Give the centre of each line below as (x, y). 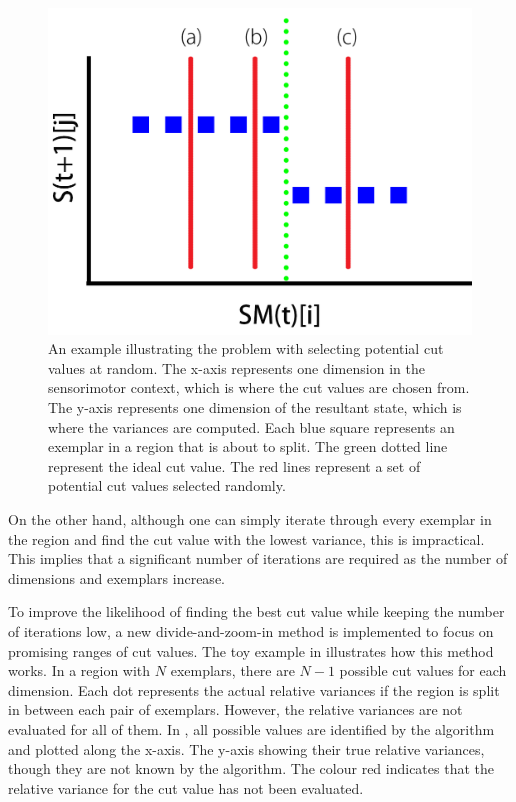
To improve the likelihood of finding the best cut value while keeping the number (256, 611)
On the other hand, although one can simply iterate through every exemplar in (250, 519)
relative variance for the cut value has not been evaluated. (186, 787)
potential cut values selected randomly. (167, 485)
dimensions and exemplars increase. (116, 577)
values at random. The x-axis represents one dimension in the (236, 367)
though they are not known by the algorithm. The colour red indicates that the (251, 768)
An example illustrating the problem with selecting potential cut (246, 348)
